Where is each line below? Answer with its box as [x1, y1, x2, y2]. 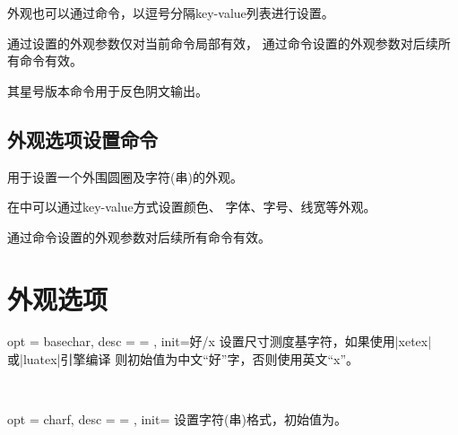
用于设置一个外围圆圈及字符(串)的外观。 [7, 167, 243, 186]
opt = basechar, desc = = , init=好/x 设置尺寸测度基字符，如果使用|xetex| [7, 332, 432, 351]
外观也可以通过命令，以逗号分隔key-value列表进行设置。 [7, 4, 334, 22]
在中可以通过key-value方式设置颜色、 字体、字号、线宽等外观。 [7, 197, 376, 216]
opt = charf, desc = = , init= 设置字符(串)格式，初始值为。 [7, 410, 347, 429]
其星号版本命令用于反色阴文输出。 [7, 81, 208, 100]
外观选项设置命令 [7, 125, 158, 152]
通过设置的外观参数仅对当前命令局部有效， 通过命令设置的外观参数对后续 [7, 33, 438, 52]
